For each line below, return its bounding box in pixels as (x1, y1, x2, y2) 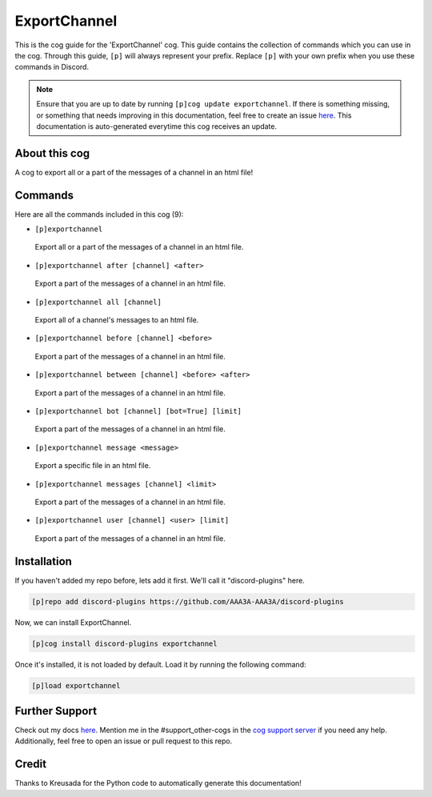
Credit (14, 757, 47, 771)
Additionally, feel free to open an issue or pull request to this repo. (14, 736, 233, 746)
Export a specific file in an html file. (34, 461, 151, 471)
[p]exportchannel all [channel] (34, 297, 162, 306)
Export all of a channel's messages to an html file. (34, 315, 199, 325)
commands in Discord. (14, 62, 90, 72)
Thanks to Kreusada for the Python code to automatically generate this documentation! (14, 779, 302, 788)
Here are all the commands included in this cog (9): (14, 209, 184, 219)
